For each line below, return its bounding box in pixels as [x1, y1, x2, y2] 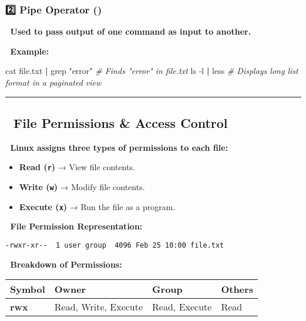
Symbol [10, 282, 45, 296]
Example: [10, 45, 49, 57]
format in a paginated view [5, 76, 102, 88]
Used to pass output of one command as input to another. [10, 25, 251, 38]
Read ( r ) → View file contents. [19, 161, 135, 173]
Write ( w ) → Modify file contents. [19, 181, 145, 193]
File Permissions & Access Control [13, 113, 228, 131]
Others [221, 282, 253, 296]
